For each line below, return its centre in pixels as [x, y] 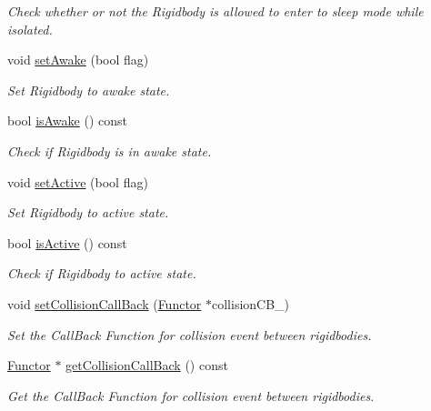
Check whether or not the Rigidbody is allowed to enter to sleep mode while [215, 11]
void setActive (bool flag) [78, 181]
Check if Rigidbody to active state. [102, 273]
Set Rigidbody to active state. [88, 212]
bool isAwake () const [67, 120]
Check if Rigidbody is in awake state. [110, 150]
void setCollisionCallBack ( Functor [105, 303]
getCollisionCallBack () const [147, 365]
